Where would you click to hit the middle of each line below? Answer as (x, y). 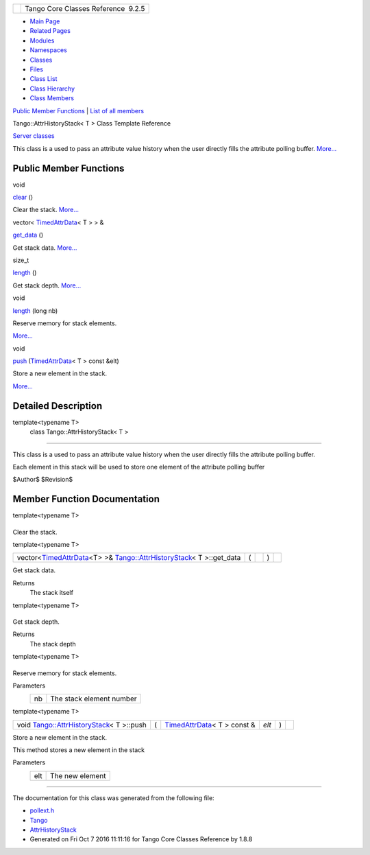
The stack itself (51, 593)
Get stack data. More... (45, 248)
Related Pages (50, 31)
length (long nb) (35, 311)
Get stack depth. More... (47, 285)
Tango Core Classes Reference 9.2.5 (85, 9)
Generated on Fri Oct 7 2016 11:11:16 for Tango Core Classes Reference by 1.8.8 (141, 839)
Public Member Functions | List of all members (78, 110)
